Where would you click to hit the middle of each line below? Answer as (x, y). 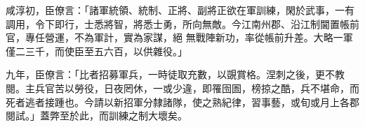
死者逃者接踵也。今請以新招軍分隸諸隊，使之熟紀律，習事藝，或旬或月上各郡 (182, 102)
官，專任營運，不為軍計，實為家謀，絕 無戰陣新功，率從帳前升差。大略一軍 (179, 37)
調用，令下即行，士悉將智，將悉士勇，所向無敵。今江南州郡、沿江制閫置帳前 (182, 23)
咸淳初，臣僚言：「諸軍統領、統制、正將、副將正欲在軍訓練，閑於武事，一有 (180, 10)
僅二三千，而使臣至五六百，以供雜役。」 (97, 51)
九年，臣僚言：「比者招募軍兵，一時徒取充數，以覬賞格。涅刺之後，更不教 (175, 74)
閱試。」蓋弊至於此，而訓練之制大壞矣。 (97, 115)
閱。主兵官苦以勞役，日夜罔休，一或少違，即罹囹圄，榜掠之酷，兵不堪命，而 (182, 88)
